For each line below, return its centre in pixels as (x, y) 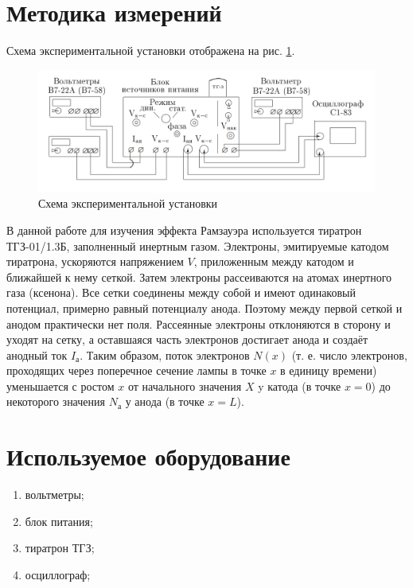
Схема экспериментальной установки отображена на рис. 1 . (151, 51)
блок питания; (59, 521)
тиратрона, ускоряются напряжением (95, 261)
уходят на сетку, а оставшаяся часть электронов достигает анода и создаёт (187, 339)
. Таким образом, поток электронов (165, 354)
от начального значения (185, 386)
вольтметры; (55, 495)
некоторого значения (56, 401)
